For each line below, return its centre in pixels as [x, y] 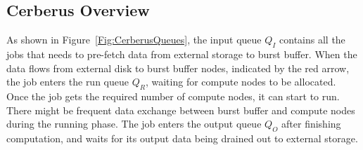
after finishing [311, 124]
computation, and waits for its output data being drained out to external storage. [182, 138]
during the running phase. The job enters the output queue [134, 124]
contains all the [312, 40]
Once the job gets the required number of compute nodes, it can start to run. [173, 96]
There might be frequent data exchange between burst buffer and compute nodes [181, 110]
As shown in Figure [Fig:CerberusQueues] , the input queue [134, 40]
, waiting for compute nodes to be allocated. [241, 82]
